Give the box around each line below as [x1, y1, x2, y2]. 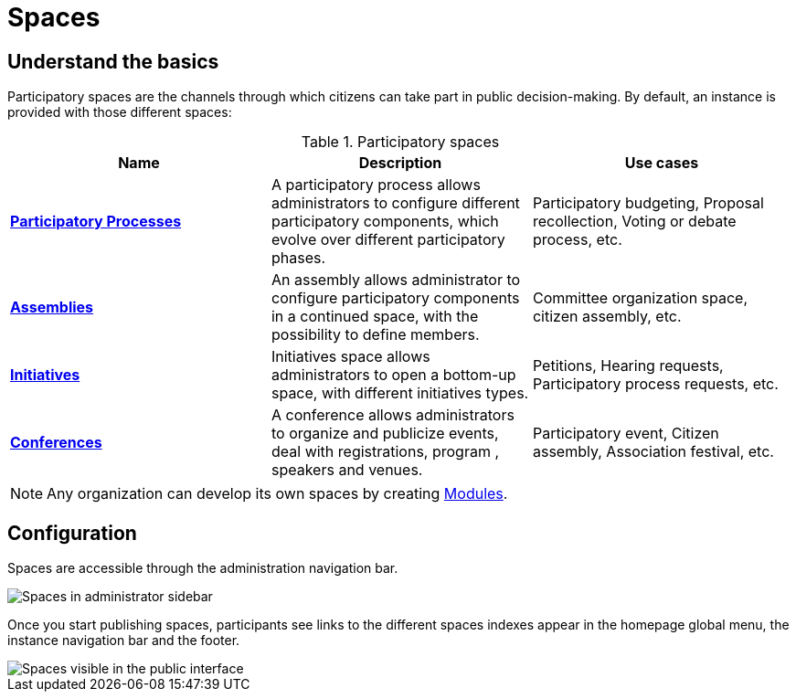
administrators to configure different [271, 194, 520, 213]
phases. [271, 249, 326, 268]
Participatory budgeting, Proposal [532, 194, 764, 213]
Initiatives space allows [271, 347, 430, 366]
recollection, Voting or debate [532, 212, 737, 231]
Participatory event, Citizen [532, 424, 719, 443]
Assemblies [10, 298, 94, 317]
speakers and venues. [271, 461, 423, 480]
